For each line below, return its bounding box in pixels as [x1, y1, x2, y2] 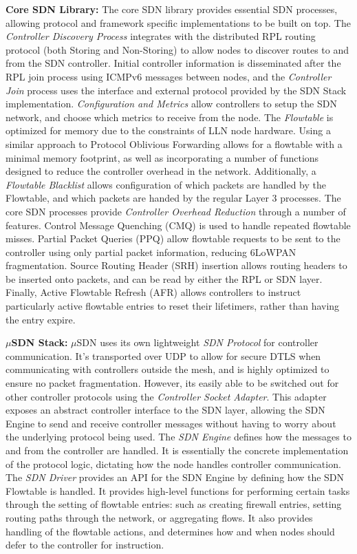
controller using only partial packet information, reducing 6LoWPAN [6, 244, 296, 259]
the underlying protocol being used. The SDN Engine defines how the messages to [6, 429, 351, 444]
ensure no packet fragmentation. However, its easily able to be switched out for [6, 376, 339, 390]
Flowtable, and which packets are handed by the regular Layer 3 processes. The [6, 191, 341, 205]
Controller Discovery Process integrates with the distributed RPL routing [6, 29, 316, 43]
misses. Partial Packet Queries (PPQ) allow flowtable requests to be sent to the [6, 231, 340, 246]
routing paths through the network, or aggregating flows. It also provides [6, 510, 313, 524]
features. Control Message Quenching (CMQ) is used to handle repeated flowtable [6, 217, 351, 232]
